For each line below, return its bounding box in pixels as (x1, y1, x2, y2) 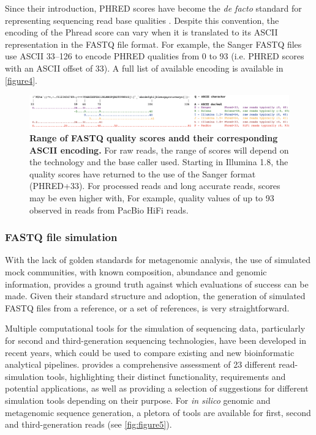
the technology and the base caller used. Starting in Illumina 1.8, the (29, 155, 288, 168)
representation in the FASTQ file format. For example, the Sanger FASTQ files (5, 37, 302, 50)
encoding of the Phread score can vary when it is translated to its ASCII (5, 26, 278, 39)
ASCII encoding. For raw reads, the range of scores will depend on (29, 143, 289, 156)
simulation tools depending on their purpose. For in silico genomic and (5, 393, 271, 406)
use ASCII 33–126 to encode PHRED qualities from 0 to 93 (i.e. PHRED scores (5, 50, 304, 62)
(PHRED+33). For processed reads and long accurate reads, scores (29, 179, 280, 192)
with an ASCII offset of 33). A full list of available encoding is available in (5, 61, 284, 74)
